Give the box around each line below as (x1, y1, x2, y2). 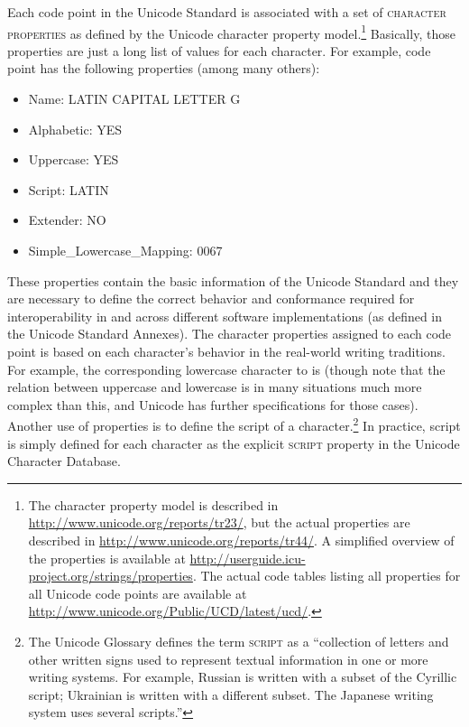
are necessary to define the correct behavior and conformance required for (7, 289, 415, 308)
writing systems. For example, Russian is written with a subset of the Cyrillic (28, 667, 457, 686)
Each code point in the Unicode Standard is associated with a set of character (7, 3, 446, 21)
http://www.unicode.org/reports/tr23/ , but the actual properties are (28, 513, 410, 532)
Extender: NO (28, 210, 106, 229)
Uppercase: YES (28, 150, 119, 169)
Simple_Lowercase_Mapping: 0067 (28, 241, 223, 259)
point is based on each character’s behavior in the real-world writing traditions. (7, 341, 446, 360)
